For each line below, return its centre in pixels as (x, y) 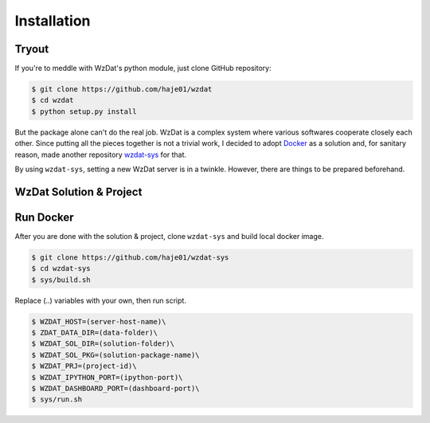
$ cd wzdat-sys (61, 268)
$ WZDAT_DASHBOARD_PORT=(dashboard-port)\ (115, 388)
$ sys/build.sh (61, 280)
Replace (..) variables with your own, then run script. (101, 300)
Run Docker (45, 217)
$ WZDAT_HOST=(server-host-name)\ (99, 321)
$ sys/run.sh (57, 399)
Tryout (32, 49)
